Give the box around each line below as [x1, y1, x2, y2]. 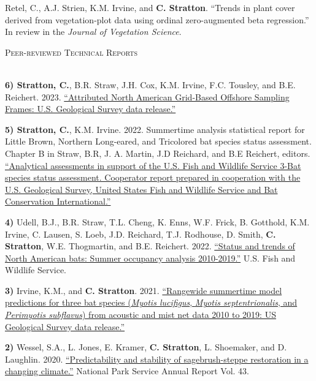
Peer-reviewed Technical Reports [5, 45, 138, 58]
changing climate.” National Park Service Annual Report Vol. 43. [5, 364, 249, 377]
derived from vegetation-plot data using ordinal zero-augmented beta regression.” [5, 13, 309, 26]
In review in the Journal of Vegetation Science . [5, 25, 182, 38]
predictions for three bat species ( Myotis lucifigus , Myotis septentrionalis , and [5, 296, 298, 309]
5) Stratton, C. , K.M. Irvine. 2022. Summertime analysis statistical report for [5, 123, 305, 135]
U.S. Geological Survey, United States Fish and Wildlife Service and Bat [5, 183, 278, 195]
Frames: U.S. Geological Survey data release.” [5, 102, 176, 115]
